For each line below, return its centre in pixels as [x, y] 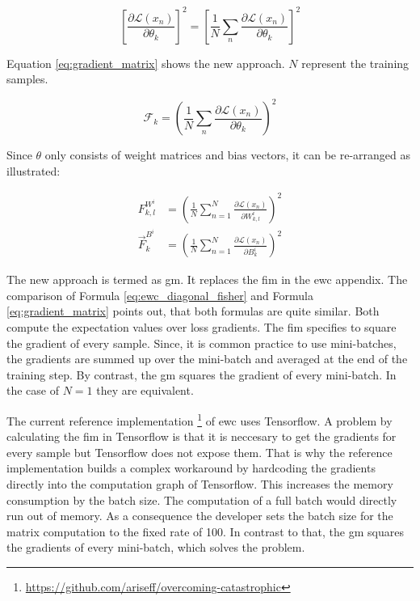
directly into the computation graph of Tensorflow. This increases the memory [200, 484]
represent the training [355, 63]
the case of [33, 390]
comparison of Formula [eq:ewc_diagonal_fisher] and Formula [160, 295]
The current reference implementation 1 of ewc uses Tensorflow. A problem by [199, 419]
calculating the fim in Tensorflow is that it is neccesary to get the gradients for [202, 436]
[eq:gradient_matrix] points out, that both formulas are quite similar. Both [193, 311]
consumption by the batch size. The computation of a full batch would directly [202, 499]
